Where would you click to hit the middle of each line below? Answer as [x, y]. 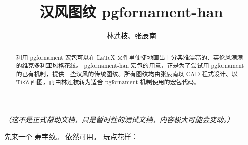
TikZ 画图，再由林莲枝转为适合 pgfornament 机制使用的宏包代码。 [108, 82]
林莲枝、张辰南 [131, 36]
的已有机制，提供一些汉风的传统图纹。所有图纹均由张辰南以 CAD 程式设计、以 [127, 74]
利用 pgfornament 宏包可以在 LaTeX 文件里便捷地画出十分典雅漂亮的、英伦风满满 [130, 57]
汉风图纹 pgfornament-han [131, 11]
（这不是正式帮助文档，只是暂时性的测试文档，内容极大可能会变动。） [119, 119]
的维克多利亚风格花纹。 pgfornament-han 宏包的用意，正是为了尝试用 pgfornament [130, 65]
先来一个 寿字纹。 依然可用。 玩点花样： [71, 136]
